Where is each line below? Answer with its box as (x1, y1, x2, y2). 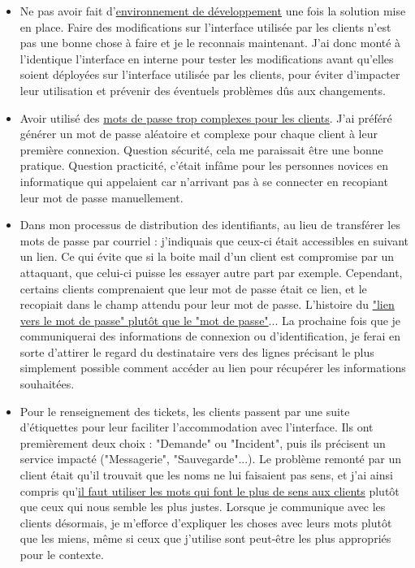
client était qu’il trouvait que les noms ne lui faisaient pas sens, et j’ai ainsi (19, 466, 393, 483)
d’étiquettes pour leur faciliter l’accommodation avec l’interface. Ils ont (19, 418, 374, 436)
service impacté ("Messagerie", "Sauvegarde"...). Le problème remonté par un (19, 450, 401, 467)
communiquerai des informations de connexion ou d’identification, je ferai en (19, 327, 400, 345)
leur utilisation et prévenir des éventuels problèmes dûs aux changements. (19, 81, 386, 98)
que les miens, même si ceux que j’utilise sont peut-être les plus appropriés (19, 530, 391, 547)
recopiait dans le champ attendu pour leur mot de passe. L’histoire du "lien (19, 296, 395, 313)
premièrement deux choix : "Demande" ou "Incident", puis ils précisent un (19, 434, 386, 451)
